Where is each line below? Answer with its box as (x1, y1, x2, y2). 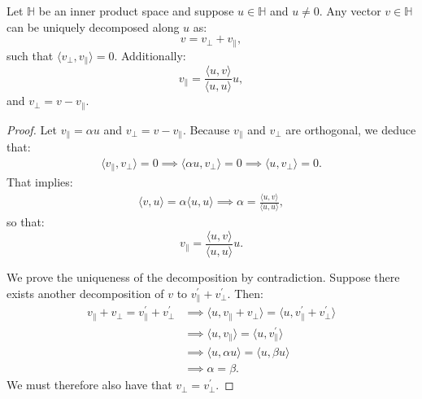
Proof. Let (7, 121, 57, 138)
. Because (182, 121, 230, 138)
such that (7, 46, 54, 64)
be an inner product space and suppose (38, 2, 234, 19)
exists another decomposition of (7, 284, 164, 301)
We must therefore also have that (7, 376, 172, 393)
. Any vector (319, 2, 381, 19)
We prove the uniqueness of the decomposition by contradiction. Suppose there (7, 269, 400, 286)
